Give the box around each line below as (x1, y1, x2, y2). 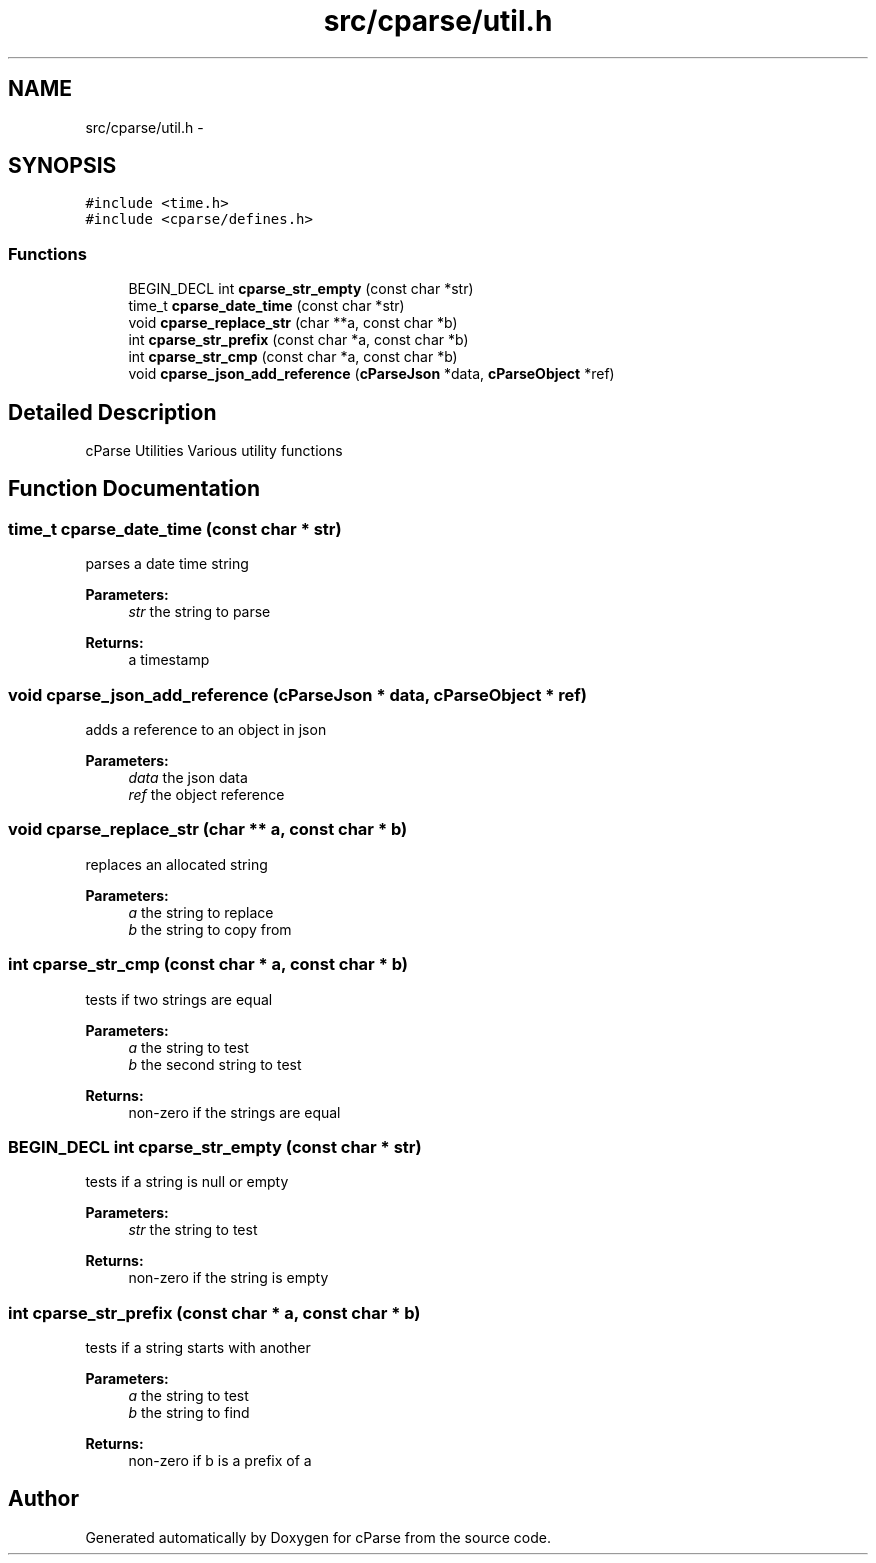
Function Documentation (8, 476, 260, 502)
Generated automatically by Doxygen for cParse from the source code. (85, 1528, 551, 1546)
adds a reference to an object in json (85, 721, 327, 738)
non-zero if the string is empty (128, 1269, 329, 1287)
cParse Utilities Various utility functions (85, 442, 343, 460)
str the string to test (128, 1221, 258, 1239)
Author (8, 1486, 79, 1512)
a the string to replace (128, 903, 274, 921)
